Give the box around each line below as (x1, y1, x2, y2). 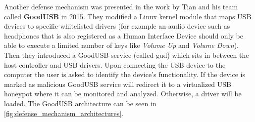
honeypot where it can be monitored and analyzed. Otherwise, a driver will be (4, 88, 242, 99)
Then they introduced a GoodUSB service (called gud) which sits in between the (4, 49, 249, 60)
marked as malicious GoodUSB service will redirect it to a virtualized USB (4, 79, 232, 89)
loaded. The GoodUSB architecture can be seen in (4, 98, 156, 108)
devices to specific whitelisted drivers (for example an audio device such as (4, 21, 230, 31)
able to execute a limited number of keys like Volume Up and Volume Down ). (4, 40, 239, 50)
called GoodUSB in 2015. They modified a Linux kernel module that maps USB (4, 11, 252, 21)
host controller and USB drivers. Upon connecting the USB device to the (4, 59, 226, 70)
